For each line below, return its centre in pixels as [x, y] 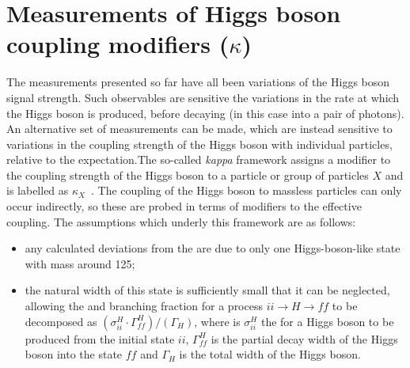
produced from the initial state [100, 338]
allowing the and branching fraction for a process [144, 306]
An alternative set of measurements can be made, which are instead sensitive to [199, 129]
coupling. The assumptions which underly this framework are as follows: [181, 221]
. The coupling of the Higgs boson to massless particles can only [246, 190]
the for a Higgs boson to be [327, 321]
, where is [217, 321]
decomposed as [61, 321]
